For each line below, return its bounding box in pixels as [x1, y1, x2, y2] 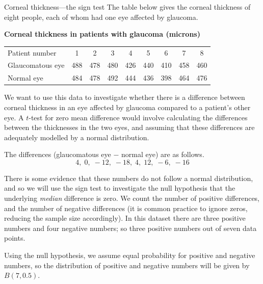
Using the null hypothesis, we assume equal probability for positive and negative [4, 250, 255, 261]
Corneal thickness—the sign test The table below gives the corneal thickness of [4, 2, 251, 12]
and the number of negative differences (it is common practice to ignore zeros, [4, 202, 248, 213]
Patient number [8, 47, 57, 58]
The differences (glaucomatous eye [4, 149, 111, 160]
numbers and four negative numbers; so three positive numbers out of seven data [4, 222, 257, 233]
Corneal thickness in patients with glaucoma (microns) [4, 29, 200, 39]
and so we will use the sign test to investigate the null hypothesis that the [4, 183, 235, 193]
